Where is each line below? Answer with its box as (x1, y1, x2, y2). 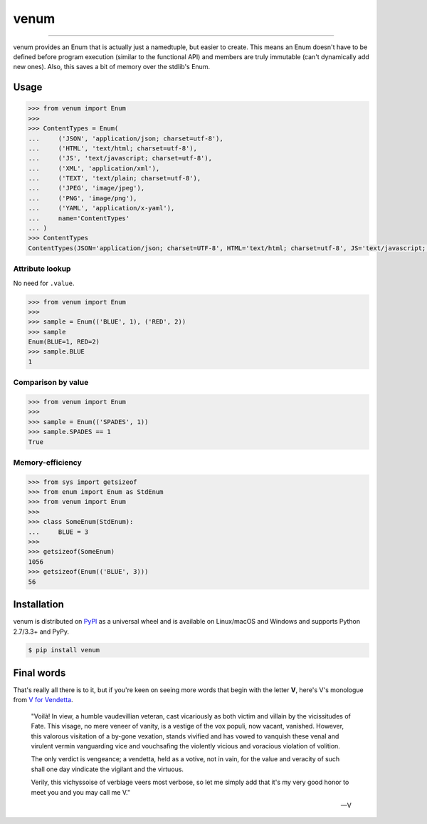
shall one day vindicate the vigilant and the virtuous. (31, 765, 184, 773)
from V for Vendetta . (13, 696, 74, 704)
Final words (13, 666, 66, 679)
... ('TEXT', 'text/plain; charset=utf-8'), (28, 175, 201, 182)
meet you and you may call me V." (31, 788, 131, 796)
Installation (13, 599, 64, 611)
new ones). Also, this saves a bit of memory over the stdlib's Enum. (13, 63, 210, 71)
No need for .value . (13, 279, 75, 287)
